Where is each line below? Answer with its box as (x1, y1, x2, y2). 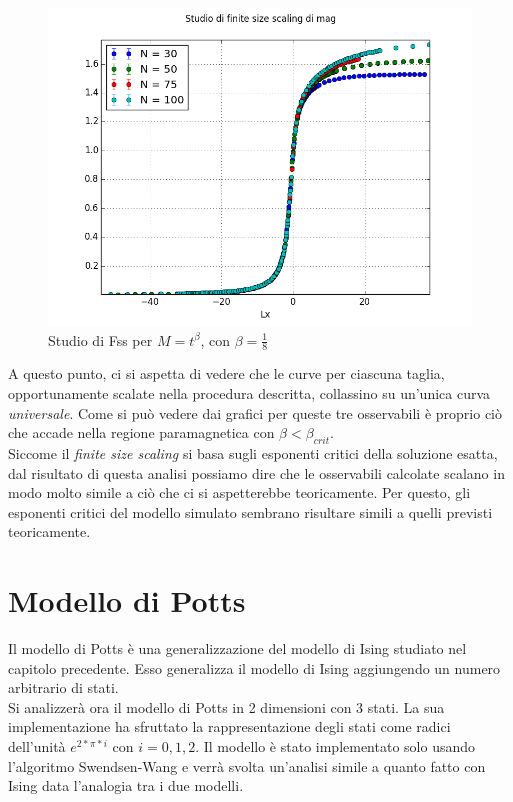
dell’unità (8, 736, 66, 757)
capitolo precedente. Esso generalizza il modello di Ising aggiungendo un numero (8, 657, 501, 678)
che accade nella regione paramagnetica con (8, 422, 275, 443)
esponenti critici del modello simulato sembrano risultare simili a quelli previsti (8, 501, 493, 522)
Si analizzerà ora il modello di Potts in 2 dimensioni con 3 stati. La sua (8, 696, 445, 717)
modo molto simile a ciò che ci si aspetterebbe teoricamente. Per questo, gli (8, 482, 471, 503)
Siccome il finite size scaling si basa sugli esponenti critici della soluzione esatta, (8, 443, 498, 463)
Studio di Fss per (48, 329, 153, 350)
